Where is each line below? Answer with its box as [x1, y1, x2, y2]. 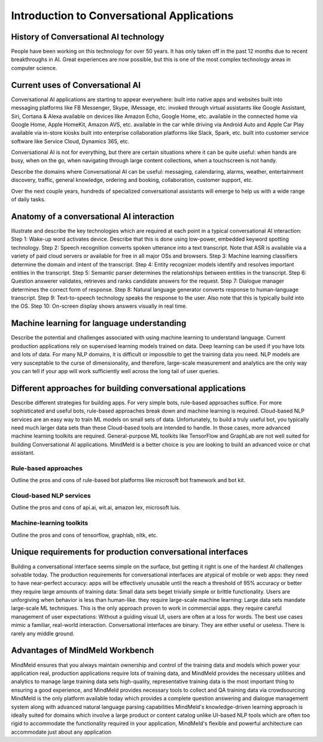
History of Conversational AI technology [11, 32, 164, 42]
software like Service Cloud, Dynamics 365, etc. [11, 138, 130, 145]
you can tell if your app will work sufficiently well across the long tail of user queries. [11, 367, 220, 374]
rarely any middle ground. [11, 629, 75, 637]
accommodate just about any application [11, 728, 112, 735]
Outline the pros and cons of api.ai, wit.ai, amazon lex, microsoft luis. [11, 504, 181, 511]
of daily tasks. [11, 196, 46, 203]
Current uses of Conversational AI [11, 80, 141, 90]
